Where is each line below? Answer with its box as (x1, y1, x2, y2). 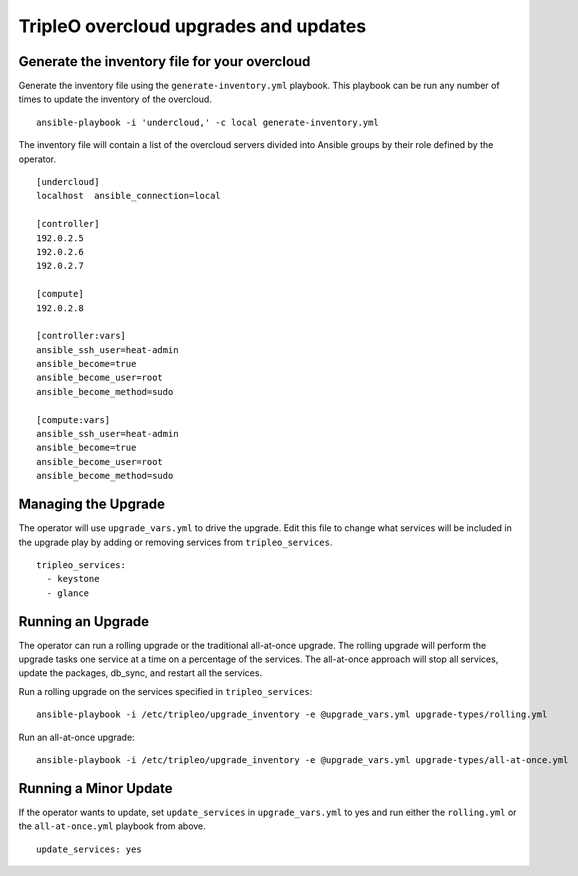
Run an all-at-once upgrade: (18, 731, 135, 743)
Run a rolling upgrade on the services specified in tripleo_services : (18, 685, 313, 697)
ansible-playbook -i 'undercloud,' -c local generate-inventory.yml (36, 116, 379, 128)
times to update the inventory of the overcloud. (18, 93, 212, 105)
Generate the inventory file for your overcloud (18, 53, 311, 70)
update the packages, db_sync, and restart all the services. (18, 667, 263, 679)
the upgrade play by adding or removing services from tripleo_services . (18, 536, 333, 548)
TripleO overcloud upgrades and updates (18, 15, 367, 37)
